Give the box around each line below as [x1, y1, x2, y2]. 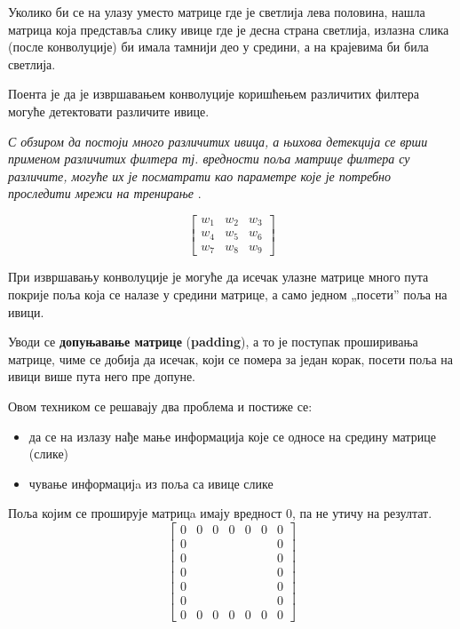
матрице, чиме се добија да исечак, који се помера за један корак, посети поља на [8, 349, 454, 368]
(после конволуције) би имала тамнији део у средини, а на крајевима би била [8, 37, 429, 56]
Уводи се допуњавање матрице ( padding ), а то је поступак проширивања [8, 332, 418, 351]
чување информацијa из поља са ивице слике [28, 474, 274, 492]
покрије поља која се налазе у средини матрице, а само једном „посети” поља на [8, 285, 448, 303]
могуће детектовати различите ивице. [8, 101, 210, 120]
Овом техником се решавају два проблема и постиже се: [8, 396, 313, 415]
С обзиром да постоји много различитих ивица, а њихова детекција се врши [8, 131, 428, 150]
